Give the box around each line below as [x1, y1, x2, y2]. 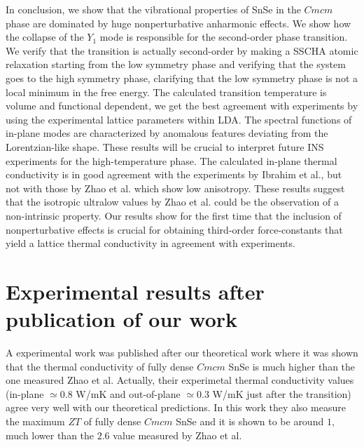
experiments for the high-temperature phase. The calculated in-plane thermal [6, 153, 337, 168]
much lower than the [6, 427, 94, 442]
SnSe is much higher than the [228, 359, 356, 373]
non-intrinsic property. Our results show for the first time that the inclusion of [6, 208, 342, 222]
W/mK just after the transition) [212, 386, 351, 401]
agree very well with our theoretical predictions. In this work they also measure [6, 400, 346, 415]
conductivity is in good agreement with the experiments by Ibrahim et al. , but [6, 167, 342, 182]
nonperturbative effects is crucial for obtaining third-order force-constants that [6, 222, 343, 236]
